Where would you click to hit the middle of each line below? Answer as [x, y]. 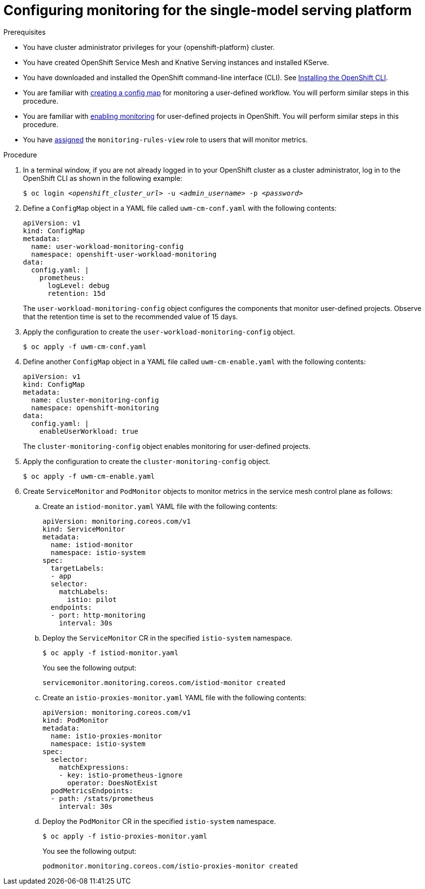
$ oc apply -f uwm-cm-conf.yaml [85, 346]
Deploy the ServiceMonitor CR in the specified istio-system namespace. [168, 638]
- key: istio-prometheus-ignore [121, 775]
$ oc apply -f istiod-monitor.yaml [111, 653]
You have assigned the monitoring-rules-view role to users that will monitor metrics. [165, 139]
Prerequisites [25, 32]
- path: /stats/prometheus [102, 798]
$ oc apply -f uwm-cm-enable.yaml [89, 476]
